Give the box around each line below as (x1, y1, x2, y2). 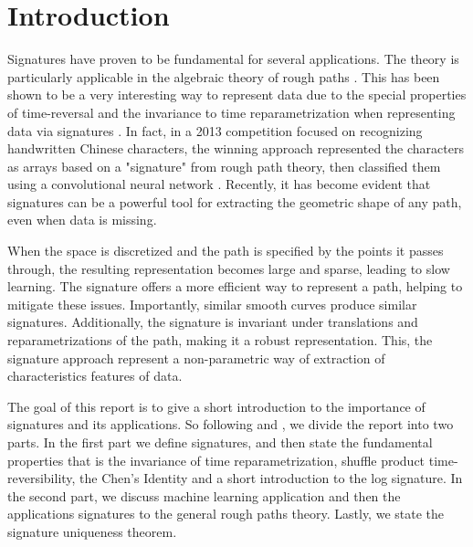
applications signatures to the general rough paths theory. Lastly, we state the (7, 504, 444, 523)
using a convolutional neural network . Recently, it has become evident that (7, 174, 431, 194)
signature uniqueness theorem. (7, 521, 177, 541)
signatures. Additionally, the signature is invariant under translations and (7, 312, 418, 331)
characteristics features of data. (7, 366, 183, 385)
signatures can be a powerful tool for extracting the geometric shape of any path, (7, 192, 462, 211)
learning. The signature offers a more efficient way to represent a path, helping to (7, 277, 463, 296)
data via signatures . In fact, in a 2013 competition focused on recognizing (7, 121, 423, 140)
